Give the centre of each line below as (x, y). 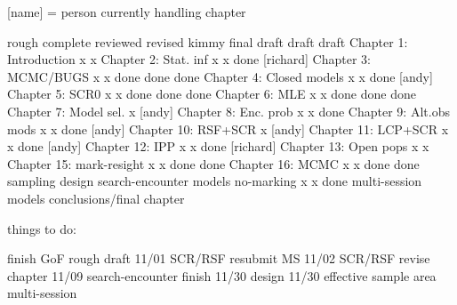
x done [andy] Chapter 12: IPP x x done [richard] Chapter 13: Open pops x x (218, 146)
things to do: (42, 228)
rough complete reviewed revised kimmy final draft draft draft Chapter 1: (208, 41)
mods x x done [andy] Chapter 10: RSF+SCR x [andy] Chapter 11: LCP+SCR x (228, 128)
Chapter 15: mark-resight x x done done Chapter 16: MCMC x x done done (213, 163)
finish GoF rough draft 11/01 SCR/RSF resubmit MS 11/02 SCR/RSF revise (219, 258)
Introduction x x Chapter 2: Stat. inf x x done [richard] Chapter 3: (189, 59)
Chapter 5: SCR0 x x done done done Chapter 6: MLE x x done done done (212, 94)
